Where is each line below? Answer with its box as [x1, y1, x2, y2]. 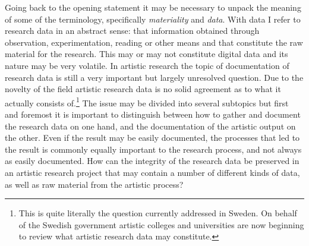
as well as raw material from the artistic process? [5, 178, 184, 190]
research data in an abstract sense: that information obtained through [5, 24, 260, 37]
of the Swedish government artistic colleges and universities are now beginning [18, 218, 304, 231]
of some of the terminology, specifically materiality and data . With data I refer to [5, 12, 301, 25]
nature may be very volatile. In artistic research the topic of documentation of [5, 59, 289, 71]
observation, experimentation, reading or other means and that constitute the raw [5, 36, 303, 48]
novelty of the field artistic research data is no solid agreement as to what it [5, 83, 281, 95]
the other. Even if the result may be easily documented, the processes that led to [5, 131, 300, 144]
